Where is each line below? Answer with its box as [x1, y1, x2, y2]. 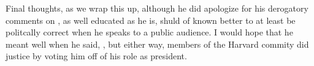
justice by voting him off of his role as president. [6, 50, 187, 62]
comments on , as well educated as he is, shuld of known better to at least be [6, 13, 296, 26]
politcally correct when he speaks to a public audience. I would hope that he [6, 26, 293, 38]
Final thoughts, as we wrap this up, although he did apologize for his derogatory [6, 2, 308, 14]
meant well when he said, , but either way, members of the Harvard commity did [6, 37, 309, 50]
